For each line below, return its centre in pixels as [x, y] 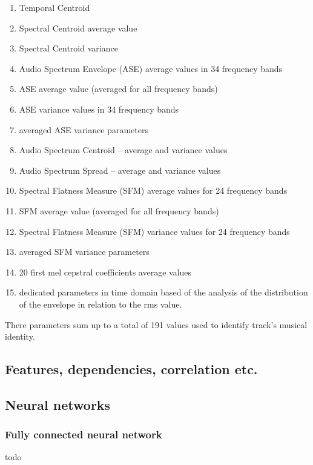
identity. [20, 336]
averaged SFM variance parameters [84, 252]
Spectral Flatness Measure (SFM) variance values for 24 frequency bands [154, 231]
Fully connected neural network [84, 434]
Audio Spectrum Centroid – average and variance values [123, 150]
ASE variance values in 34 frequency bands [99, 109]
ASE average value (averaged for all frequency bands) [118, 89]
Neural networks [58, 404]
